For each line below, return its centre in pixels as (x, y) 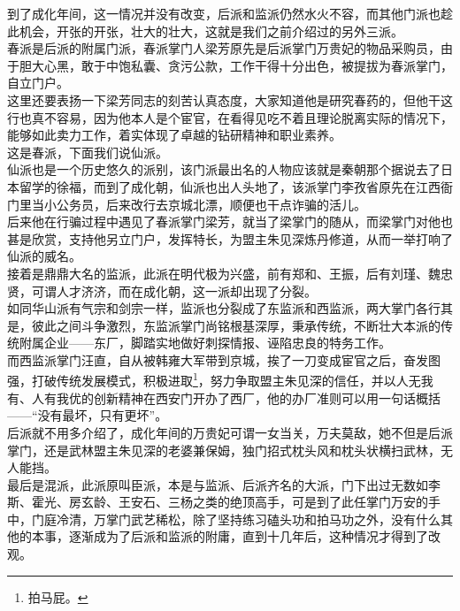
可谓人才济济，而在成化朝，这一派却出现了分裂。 (174, 290)
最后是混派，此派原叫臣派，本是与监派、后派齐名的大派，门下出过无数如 (218, 484)
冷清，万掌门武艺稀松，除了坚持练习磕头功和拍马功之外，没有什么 (248, 519)
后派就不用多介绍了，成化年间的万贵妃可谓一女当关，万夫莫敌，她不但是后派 (230, 432)
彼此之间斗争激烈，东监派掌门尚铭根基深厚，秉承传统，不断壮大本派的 (236, 325)
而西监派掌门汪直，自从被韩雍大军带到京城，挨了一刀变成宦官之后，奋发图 (224, 359)
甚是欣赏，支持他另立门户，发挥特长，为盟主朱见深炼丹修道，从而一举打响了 (230, 238)
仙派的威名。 (44, 256)
